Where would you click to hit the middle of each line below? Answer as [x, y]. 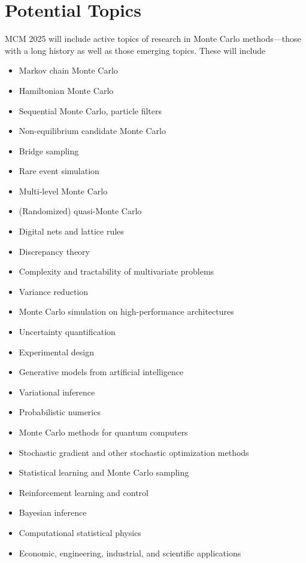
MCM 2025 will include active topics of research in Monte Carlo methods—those [153, 39]
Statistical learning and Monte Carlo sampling [104, 472]
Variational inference [57, 392]
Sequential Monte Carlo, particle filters [90, 110]
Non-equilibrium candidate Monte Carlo [92, 131]
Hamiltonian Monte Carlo [66, 90]
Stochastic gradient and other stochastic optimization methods [134, 452]
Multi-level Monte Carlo [63, 191]
